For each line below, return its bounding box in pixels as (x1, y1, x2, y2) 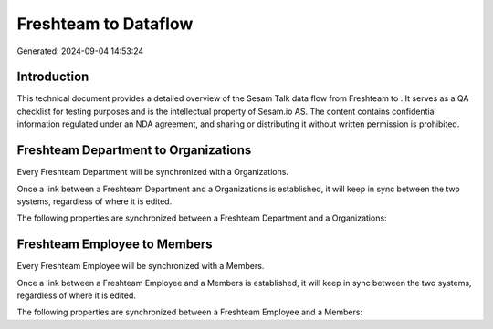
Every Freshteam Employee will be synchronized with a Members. (16, 261, 265, 272)
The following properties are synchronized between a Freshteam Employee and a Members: (16, 306, 363, 318)
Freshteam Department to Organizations (16, 142, 252, 159)
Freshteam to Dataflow (16, 14, 194, 34)
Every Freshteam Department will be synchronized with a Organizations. (16, 167, 289, 178)
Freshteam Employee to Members (16, 237, 214, 252)
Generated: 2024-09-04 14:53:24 (16, 46, 144, 57)
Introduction (16, 69, 89, 85)
